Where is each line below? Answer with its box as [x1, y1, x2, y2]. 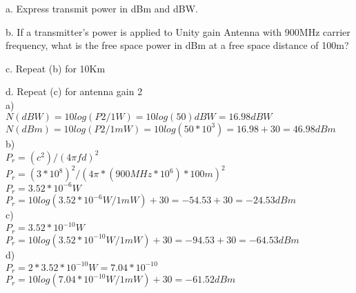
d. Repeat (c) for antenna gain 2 [6, 84, 143, 99]
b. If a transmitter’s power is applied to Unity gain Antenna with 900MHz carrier [6, 24, 350, 39]
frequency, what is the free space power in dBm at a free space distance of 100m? [6, 38, 349, 52]
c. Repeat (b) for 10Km [6, 61, 106, 75]
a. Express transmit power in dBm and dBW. [6, 1, 198, 15]
